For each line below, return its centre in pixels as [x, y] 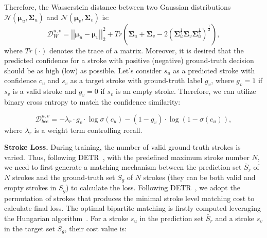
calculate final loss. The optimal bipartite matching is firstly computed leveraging [132, 208]
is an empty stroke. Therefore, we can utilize [186, 91]
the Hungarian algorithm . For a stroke [66, 218]
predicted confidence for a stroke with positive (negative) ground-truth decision [129, 60]
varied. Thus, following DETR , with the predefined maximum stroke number [127, 157]
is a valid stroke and [44, 91]
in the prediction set [172, 218]
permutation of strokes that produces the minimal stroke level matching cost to [129, 198]
